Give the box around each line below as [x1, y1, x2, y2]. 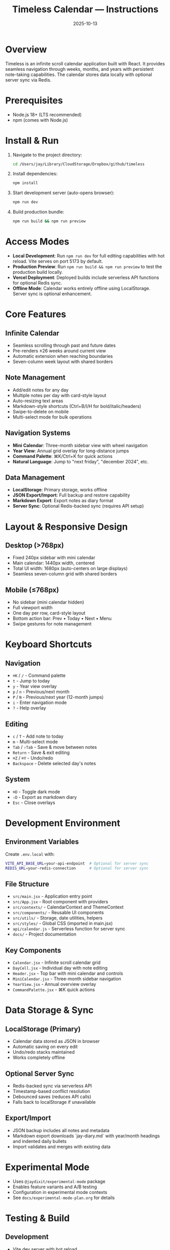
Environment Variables [5, 838, 79, 846]
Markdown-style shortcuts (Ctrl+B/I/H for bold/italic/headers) [12, 403, 142, 409]
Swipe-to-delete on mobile [12, 408, 69, 414]
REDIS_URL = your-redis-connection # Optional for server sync [5, 866, 149, 871]
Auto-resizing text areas [12, 398, 63, 404]
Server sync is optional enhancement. [12, 291, 92, 297]
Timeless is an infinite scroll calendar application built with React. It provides [5, 60, 165, 67]
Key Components [5, 946, 61, 954]
